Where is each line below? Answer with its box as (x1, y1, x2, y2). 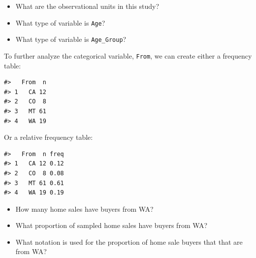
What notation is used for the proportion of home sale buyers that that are (15, 236, 243, 247)
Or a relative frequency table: (4, 132, 93, 142)
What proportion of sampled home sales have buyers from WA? (15, 220, 208, 230)
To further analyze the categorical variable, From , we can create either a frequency (4, 50, 252, 61)
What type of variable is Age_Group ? (15, 34, 127, 44)
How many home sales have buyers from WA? (15, 203, 154, 214)
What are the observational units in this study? (15, 1, 160, 11)
